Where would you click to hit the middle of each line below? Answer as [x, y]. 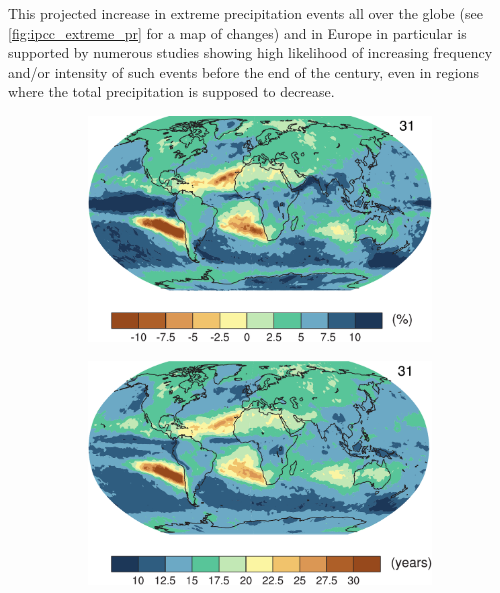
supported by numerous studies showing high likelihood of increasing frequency [250, 52]
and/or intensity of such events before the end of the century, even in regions [244, 71]
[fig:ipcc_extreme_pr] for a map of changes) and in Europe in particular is [237, 32]
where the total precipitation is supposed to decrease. [171, 91]
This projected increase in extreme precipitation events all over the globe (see [245, 13]
